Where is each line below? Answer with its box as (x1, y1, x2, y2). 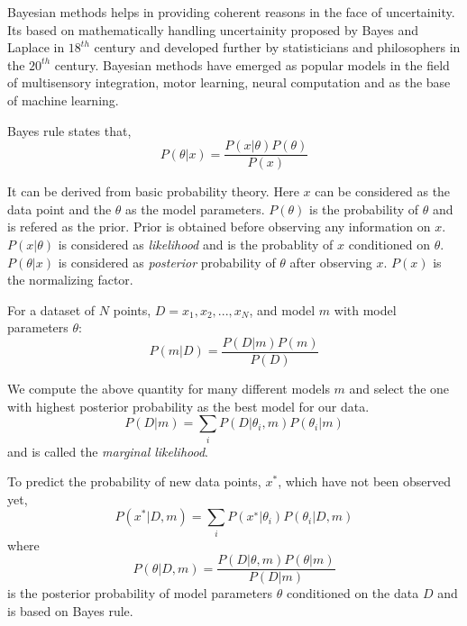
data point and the (7, 199, 112, 218)
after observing (289, 252, 372, 271)
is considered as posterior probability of (58, 252, 276, 271)
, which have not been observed (278, 472, 451, 491)
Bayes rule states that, (7, 121, 132, 140)
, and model (249, 300, 316, 319)
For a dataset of (7, 300, 96, 319)
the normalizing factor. (7, 270, 133, 289)
